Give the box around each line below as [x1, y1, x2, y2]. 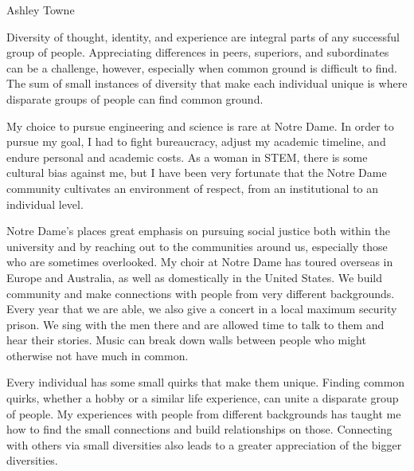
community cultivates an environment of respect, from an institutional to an [6, 179, 379, 196]
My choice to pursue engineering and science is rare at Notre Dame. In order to [6, 117, 394, 134]
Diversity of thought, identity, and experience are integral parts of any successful [6, 28, 400, 45]
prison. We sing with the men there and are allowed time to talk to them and [6, 316, 385, 332]
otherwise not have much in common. [6, 347, 189, 363]
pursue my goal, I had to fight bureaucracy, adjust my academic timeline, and [6, 133, 386, 150]
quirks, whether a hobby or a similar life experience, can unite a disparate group [6, 390, 399, 406]
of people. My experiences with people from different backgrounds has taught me [6, 405, 401, 422]
